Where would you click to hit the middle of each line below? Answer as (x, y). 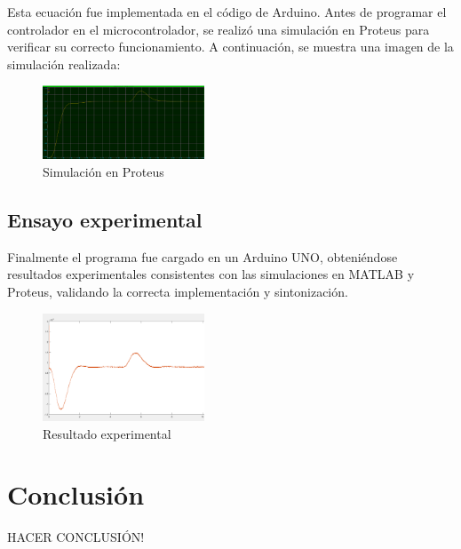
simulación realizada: (64, 64)
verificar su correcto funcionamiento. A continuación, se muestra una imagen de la (230, 47)
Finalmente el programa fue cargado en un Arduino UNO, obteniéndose (203, 256)
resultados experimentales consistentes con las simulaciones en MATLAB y (211, 274)
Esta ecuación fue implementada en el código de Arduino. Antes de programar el (227, 12)
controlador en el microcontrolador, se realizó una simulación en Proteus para (219, 29)
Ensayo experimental (105, 219)
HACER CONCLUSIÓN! (76, 537)
